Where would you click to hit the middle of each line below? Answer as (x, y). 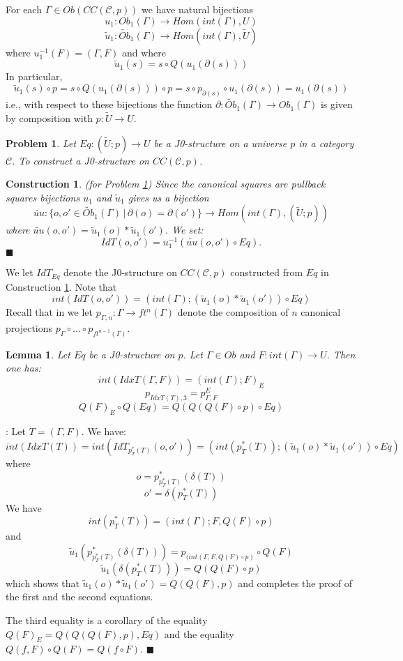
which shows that (43, 583)
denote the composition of (233, 312)
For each (24, 9)
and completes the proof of (295, 583)
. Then (341, 354)
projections (29, 328)
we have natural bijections (198, 9)
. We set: (184, 230)
